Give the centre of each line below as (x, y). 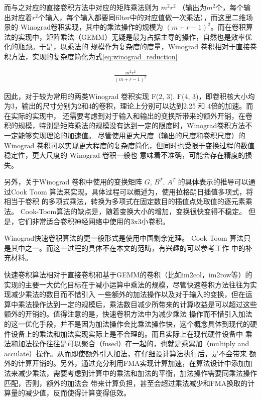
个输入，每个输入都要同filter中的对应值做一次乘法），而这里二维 (142, 17)
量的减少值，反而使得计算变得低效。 (71, 393)
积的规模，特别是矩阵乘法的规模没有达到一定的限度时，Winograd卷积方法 (125, 125)
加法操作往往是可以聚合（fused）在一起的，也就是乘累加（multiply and (134, 343)
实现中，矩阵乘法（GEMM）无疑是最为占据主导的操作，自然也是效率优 (135, 36)
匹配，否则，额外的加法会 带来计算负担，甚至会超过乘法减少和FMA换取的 (126, 383)
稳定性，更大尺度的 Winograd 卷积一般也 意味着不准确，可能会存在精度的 (125, 155)
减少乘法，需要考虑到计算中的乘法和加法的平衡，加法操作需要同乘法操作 (137, 373)
